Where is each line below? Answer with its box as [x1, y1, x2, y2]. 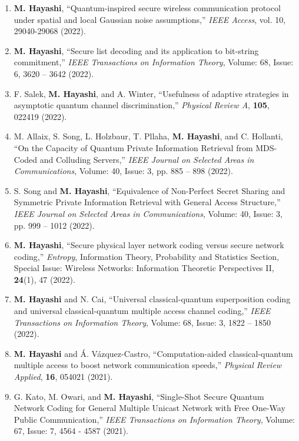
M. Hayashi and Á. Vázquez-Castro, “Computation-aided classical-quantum [14, 347, 293, 359]
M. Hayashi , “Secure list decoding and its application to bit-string [14, 44, 259, 56]
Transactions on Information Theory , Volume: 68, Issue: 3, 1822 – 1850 [14, 316, 271, 328]
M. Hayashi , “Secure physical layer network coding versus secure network [14, 239, 284, 251]
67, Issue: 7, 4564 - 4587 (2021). [14, 425, 128, 437]
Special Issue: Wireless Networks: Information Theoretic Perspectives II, [14, 262, 274, 274]
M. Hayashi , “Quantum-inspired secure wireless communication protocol [14, 2, 281, 14]
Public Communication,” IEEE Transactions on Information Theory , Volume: [14, 413, 295, 425]
